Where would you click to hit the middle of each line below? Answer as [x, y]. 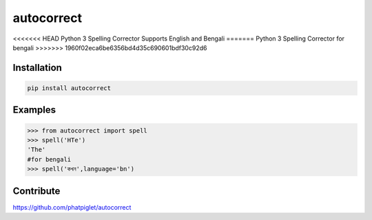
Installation [37, 68]
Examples [34, 110]
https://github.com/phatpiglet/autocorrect [72, 207]
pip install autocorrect [69, 88]
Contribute [37, 191]
